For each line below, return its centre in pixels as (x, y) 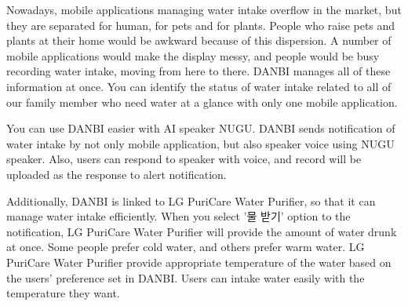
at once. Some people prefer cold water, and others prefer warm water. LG (186, 247)
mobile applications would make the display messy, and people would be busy (193, 55)
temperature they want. (63, 293)
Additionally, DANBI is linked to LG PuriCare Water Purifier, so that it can (191, 200)
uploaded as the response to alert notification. (117, 174)
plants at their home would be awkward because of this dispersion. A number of (199, 40)
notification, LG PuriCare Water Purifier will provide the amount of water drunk (202, 231)
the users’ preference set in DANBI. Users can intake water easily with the (186, 277)
